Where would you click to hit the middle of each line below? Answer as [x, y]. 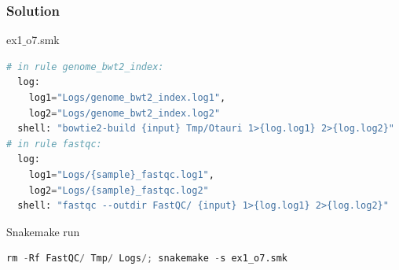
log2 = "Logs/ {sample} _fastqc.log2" [119, 190]
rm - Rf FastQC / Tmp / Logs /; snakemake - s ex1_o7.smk [147, 259]
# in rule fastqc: [54, 144]
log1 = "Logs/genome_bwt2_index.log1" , [127, 98]
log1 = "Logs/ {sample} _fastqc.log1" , [121, 174]
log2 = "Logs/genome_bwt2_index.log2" [124, 113]
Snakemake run [43, 231]
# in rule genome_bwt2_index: [85, 67]
